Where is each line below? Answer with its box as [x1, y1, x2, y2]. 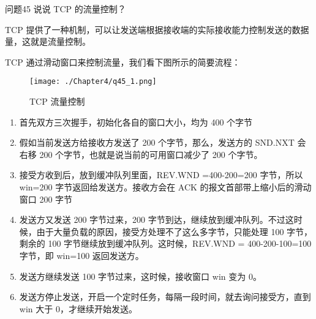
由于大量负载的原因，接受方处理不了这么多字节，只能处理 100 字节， [36, 225, 313, 238]
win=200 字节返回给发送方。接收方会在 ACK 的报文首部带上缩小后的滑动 [19, 181, 312, 193]
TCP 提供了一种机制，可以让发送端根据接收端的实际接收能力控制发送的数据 [5, 23, 309, 36]
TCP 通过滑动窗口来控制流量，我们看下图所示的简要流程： [5, 55, 241, 68]
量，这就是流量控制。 [5, 35, 91, 48]
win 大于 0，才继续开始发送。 [19, 302, 137, 315]
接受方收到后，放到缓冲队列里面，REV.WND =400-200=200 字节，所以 [19, 168, 303, 181]
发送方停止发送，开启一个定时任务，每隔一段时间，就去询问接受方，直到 [19, 290, 311, 303]
